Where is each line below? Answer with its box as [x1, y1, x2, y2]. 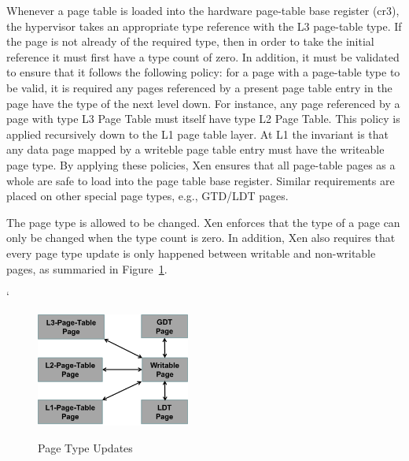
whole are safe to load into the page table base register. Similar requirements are [6, 172, 395, 188]
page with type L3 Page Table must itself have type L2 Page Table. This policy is [6, 110, 400, 127]
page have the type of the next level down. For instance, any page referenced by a [6, 95, 400, 111]
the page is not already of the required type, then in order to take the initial [6, 33, 374, 50]
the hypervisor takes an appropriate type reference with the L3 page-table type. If [6, 17, 402, 34]
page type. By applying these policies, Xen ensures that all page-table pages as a [6, 156, 396, 173]
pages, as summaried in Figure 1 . [6, 260, 168, 277]
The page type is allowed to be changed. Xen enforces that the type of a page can [6, 214, 400, 230]
